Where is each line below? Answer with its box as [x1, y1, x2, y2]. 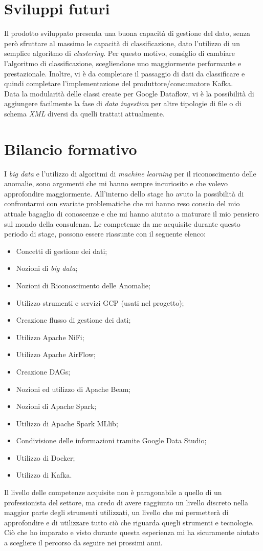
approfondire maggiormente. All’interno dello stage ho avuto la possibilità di [4, 188, 244, 199]
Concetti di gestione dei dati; [16, 245, 107, 256]
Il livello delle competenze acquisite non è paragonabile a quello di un [4, 487, 222, 498]
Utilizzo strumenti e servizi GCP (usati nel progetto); [16, 297, 184, 308]
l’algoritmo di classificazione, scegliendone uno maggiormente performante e [4, 57, 242, 68]
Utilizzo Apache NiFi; [16, 331, 84, 342]
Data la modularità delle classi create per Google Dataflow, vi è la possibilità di [4, 88, 254, 99]
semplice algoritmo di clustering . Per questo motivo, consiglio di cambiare [4, 48, 235, 58]
